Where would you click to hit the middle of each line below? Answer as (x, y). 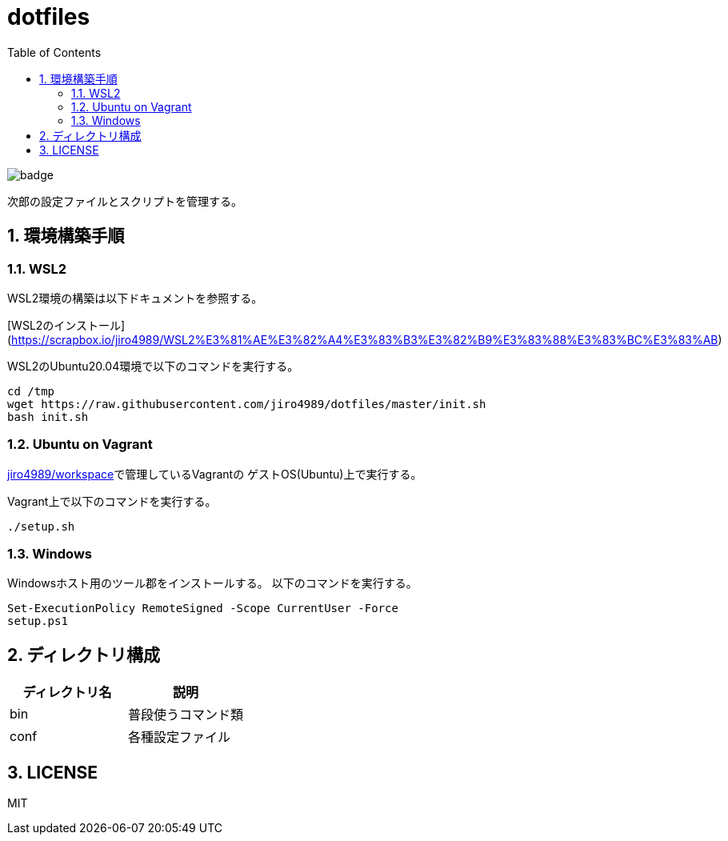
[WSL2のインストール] (66, 325)
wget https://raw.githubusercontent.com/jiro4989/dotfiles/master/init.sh (247, 404)
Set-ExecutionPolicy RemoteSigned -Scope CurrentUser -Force (203, 609)
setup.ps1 (38, 621)
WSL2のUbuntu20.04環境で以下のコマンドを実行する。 (153, 366)
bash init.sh (48, 416)
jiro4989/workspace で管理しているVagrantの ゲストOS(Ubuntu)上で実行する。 (215, 474)
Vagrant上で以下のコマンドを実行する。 (112, 501)
